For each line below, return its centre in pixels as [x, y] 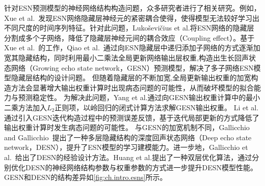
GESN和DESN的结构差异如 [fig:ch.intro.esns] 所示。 [86, 177]
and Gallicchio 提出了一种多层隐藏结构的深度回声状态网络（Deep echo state [128, 137]
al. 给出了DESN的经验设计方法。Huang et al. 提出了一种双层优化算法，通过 [128, 157]
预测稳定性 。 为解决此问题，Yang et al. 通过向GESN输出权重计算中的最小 [139, 97]
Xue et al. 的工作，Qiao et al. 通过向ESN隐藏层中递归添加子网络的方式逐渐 [129, 48]
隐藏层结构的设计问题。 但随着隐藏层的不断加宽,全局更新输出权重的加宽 [131, 77]
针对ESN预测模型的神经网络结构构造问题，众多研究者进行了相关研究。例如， [132, 8]
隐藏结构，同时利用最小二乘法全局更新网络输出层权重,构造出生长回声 [133, 57]
